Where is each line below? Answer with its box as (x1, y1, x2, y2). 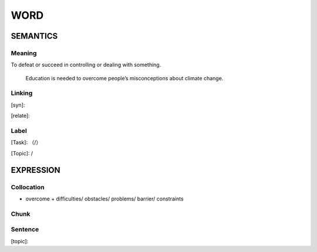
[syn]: (11, 101, 25, 108)
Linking (11, 89, 33, 97)
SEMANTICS (11, 31, 58, 41)
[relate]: (11, 112, 31, 120)
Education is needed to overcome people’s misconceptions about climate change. (25, 74, 224, 81)
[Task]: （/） (11, 139, 42, 146)
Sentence (11, 226, 39, 234)
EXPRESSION (11, 165, 60, 175)
